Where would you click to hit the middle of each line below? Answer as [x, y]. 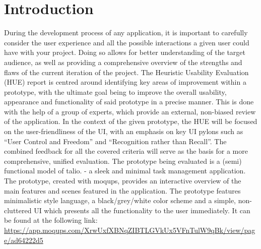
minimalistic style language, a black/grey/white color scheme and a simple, [120, 200]
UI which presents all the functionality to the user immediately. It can [142, 210]
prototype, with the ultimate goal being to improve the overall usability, [115, 91]
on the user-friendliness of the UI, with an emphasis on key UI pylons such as [124, 131]
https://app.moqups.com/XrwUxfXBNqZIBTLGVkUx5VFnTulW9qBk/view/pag [130, 230]
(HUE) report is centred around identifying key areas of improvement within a [125, 82]
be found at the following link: [51, 220]
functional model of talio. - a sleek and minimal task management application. [125, 171]
